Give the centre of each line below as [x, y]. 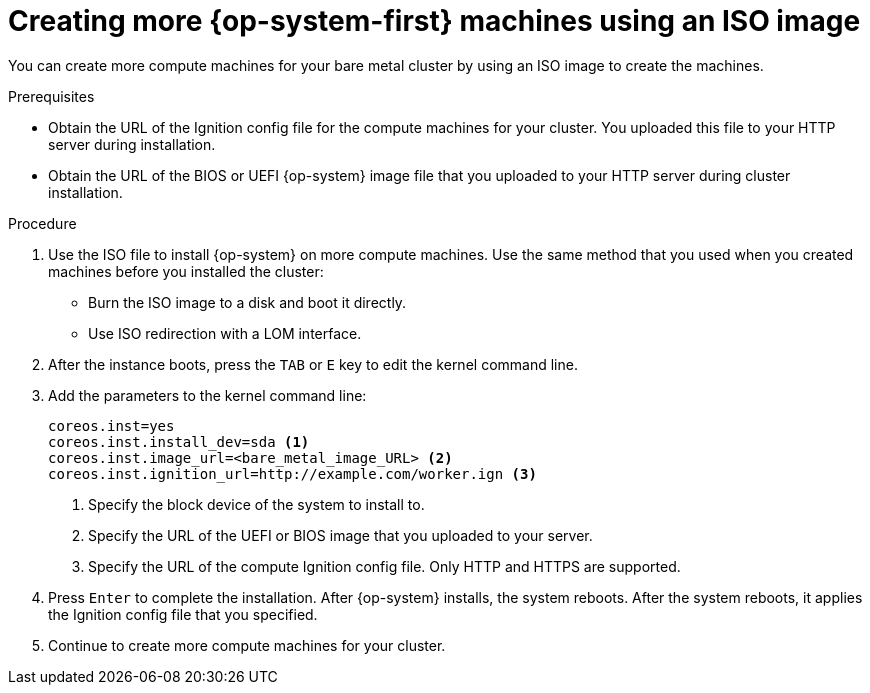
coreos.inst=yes [111, 425]
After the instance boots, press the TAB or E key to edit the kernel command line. [313, 364]
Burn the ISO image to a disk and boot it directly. [247, 302]
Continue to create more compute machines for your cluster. [247, 645]
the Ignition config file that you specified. [183, 614]
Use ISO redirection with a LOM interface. [225, 333]
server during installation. [132, 144]
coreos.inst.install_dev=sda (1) [179, 441]
